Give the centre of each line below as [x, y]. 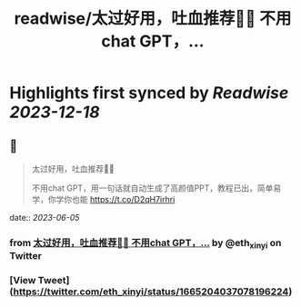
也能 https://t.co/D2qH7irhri [123, 199]
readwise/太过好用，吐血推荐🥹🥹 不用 [153, 19]
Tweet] [54, 281]
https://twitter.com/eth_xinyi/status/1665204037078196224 [151, 292]
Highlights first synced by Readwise [149, 93]
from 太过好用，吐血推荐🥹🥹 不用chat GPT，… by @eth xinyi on [145, 243]
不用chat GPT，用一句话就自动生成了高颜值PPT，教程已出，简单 [152, 188]
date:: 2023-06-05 [45, 218]
